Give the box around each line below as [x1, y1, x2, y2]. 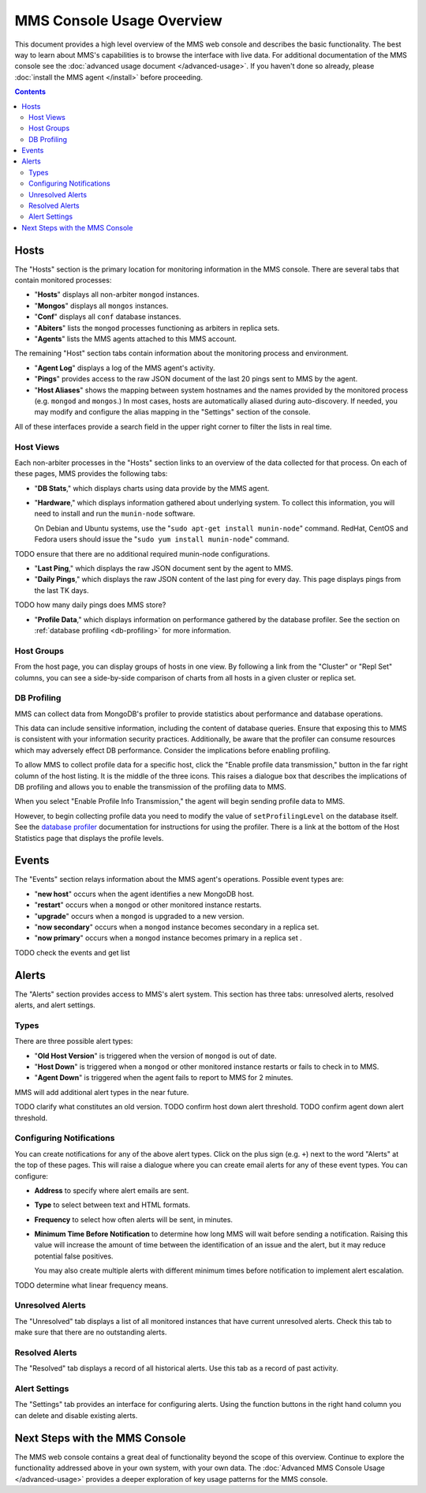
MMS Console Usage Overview [14, 12, 222, 29]
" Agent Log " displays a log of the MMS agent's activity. [34, 363, 215, 373]
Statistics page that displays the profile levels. [14, 833, 164, 842]
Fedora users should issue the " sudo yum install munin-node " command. [34, 535, 290, 544]
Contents [14, 87, 47, 96]
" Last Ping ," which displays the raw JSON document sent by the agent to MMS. [34, 564, 293, 573]
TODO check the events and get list [14, 947, 130, 957]
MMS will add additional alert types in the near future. [14, 1087, 189, 1097]
